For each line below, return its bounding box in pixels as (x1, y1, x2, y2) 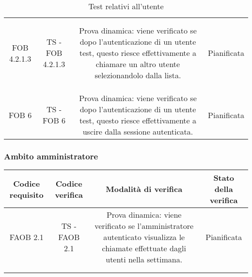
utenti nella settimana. (106, 254, 183, 265)
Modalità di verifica (106, 183, 183, 195)
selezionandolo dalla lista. (94, 69, 181, 81)
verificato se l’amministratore (94, 220, 194, 232)
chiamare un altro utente (95, 58, 180, 69)
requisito (9, 189, 44, 200)
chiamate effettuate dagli (102, 242, 186, 254)
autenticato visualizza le (103, 231, 185, 243)
